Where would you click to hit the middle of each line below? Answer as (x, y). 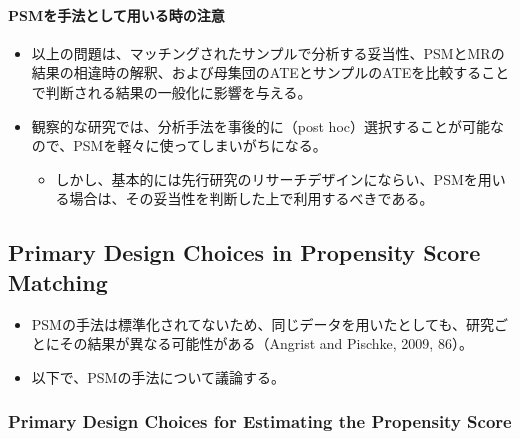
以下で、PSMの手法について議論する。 (158, 376)
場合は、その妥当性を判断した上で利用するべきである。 (251, 198)
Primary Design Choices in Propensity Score (244, 252)
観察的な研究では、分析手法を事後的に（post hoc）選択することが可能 (260, 125)
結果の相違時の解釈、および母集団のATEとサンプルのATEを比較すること (270, 72)
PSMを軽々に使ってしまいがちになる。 (200, 145)
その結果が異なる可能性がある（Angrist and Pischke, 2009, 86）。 (266, 343)
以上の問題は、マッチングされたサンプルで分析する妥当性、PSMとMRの (268, 52)
